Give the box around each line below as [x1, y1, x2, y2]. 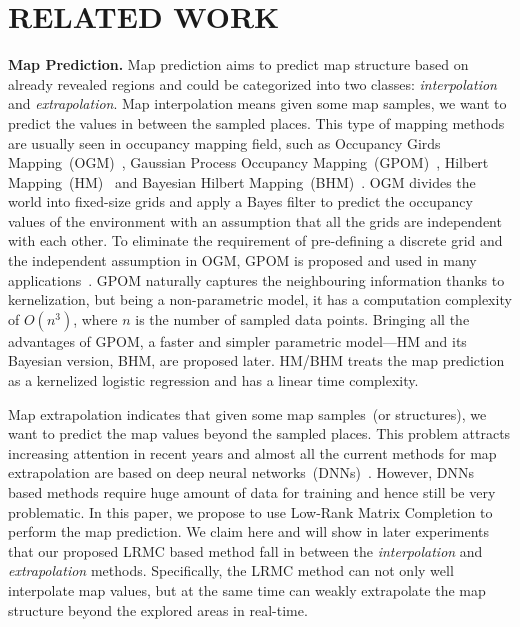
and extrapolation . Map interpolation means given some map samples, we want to [8, 93, 507, 114]
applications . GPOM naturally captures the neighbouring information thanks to [8, 269, 505, 290]
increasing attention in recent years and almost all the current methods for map [8, 442, 497, 463]
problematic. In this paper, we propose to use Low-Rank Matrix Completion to [8, 501, 493, 522]
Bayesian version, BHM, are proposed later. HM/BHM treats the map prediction [8, 350, 505, 371]
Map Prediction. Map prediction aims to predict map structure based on [8, 54, 469, 75]
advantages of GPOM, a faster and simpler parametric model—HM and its [8, 330, 467, 351]
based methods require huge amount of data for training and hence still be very [8, 482, 496, 502]
